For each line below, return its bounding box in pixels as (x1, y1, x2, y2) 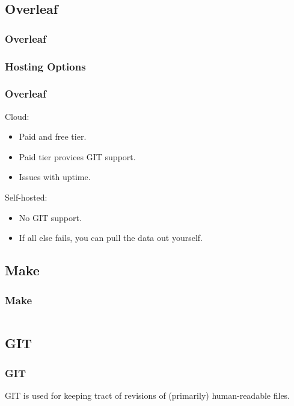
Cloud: (5, 110, 29, 122)
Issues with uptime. (19, 170, 91, 183)
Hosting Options (5, 58, 86, 73)
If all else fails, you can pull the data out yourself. (19, 231, 203, 244)
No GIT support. (19, 211, 82, 223)
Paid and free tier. (19, 130, 87, 143)
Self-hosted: (5, 191, 47, 204)
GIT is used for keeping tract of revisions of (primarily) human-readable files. (5, 389, 290, 401)
